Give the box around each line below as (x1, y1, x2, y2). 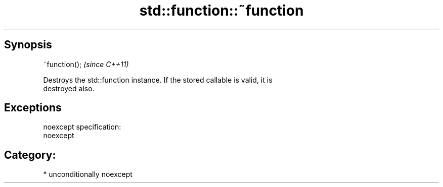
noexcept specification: (43, 122, 121, 132)
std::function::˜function (139, 2, 304, 19)
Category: (4, 148, 56, 161)
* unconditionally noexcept (43, 170, 132, 179)
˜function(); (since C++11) (43, 59, 129, 69)
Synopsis (4, 38, 52, 51)
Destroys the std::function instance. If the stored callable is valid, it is (43, 75, 273, 84)
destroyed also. (43, 84, 95, 93)
